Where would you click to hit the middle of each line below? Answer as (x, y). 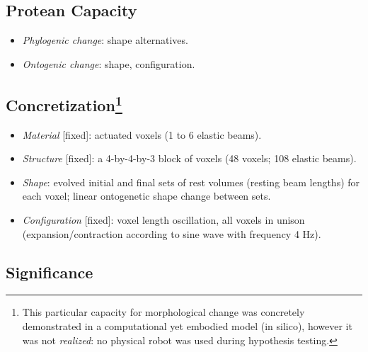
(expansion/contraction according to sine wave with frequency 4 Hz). (172, 233)
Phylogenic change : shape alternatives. (105, 40)
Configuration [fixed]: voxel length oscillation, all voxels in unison (163, 219)
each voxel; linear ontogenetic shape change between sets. (146, 196)
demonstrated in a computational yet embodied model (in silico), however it (187, 325)
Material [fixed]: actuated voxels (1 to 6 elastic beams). (142, 134)
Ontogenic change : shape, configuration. (109, 63)
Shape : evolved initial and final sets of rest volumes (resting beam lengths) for (191, 182)
